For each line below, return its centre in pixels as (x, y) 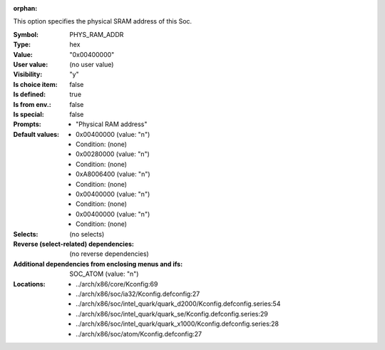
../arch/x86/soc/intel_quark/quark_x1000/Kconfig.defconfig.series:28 (178, 324)
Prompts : (27, 124)
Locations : (29, 284)
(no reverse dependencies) (109, 254)
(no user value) (92, 64)
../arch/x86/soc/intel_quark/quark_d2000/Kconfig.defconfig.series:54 (178, 304)
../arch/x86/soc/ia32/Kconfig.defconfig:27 (138, 294)
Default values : (36, 134)
